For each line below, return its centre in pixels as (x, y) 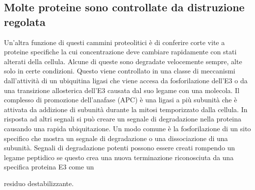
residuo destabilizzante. (39, 183)
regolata (25, 21)
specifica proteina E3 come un (49, 167)
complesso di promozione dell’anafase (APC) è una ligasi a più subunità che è (121, 100)
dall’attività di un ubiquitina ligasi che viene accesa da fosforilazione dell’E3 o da (126, 80)
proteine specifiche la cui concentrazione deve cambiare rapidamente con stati (120, 52)
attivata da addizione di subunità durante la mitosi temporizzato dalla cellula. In (126, 109)
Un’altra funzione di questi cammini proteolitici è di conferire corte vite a (115, 42)
